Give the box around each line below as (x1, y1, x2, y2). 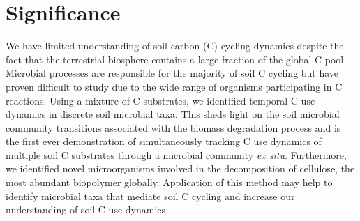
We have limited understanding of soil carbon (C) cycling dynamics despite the (6, 38, 344, 53)
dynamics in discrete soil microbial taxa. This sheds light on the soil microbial (6, 107, 340, 121)
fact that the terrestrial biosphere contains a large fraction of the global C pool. (6, 52, 347, 66)
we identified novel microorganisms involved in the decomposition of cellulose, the (6, 161, 355, 176)
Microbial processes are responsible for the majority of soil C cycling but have (6, 66, 339, 80)
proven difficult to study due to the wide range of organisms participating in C (6, 79, 343, 93)
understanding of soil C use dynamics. (6, 202, 168, 217)
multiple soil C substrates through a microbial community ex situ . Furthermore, (6, 147, 347, 162)
